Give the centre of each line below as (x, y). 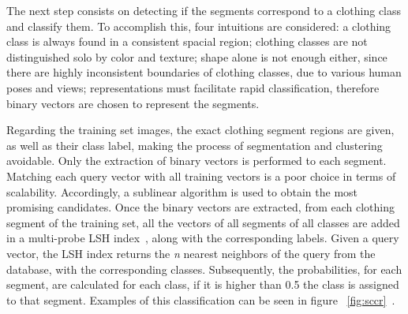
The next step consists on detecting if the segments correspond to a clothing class (204, 10)
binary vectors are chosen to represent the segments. (133, 103)
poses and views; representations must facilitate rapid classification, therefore (193, 87)
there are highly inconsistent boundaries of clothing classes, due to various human (204, 72)
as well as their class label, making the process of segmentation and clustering (195, 145)
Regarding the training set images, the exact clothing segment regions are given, (200, 130)
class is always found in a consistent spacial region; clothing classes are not (187, 41)
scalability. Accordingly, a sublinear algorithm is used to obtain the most (182, 191)
